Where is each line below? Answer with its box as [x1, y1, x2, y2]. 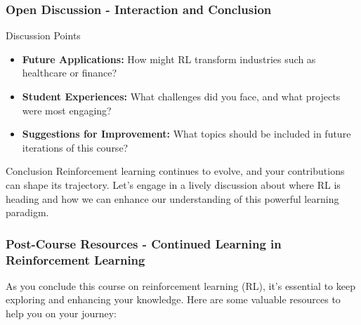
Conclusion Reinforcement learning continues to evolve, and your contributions [6, 164, 345, 178]
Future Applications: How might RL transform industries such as [22, 51, 316, 66]
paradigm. [6, 205, 49, 220]
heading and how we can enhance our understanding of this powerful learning [6, 191, 339, 206]
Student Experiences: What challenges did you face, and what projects [22, 89, 341, 103]
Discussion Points [6, 28, 81, 43]
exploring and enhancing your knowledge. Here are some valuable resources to [6, 292, 341, 307]
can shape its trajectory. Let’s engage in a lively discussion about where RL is [6, 177, 341, 192]
